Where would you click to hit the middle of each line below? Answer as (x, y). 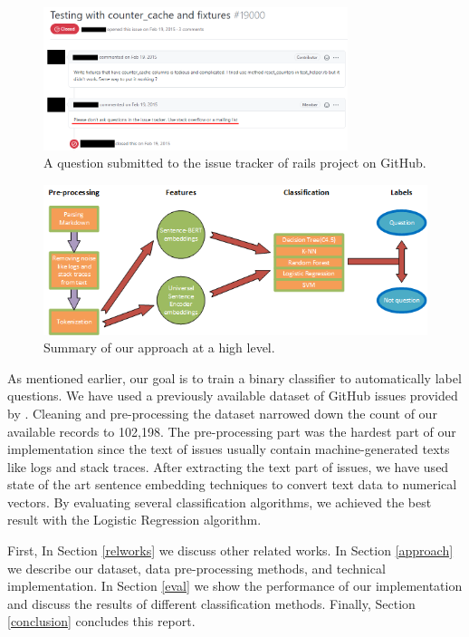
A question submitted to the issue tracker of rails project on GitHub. (235, 163)
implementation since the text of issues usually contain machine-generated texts (229, 449)
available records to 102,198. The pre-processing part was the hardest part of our (232, 431)
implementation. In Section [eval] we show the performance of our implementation (235, 586)
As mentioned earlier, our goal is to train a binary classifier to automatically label (234, 377)
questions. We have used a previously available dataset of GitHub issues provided (233, 396)
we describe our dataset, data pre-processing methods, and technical (196, 568)
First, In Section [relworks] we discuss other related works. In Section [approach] (230, 550)
